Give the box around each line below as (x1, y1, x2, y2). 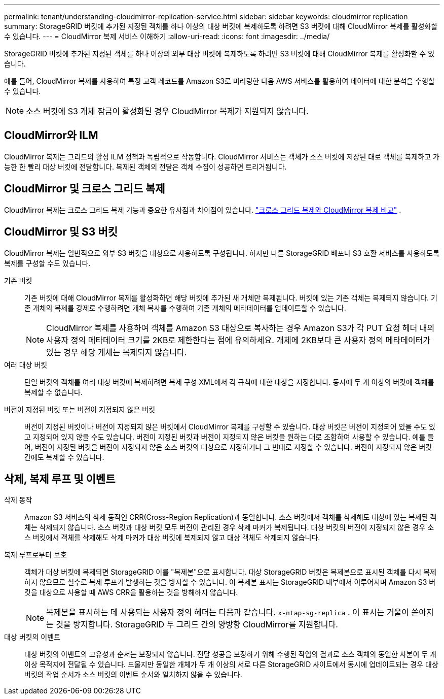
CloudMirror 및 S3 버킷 (4, 225, 118, 239)
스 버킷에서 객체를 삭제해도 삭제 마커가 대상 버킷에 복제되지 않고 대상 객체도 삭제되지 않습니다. (24, 533, 320, 542)
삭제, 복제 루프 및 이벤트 (4, 472, 116, 485)
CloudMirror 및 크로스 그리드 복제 (4, 182, 165, 195)
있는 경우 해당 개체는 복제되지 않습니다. (46, 347, 187, 357)
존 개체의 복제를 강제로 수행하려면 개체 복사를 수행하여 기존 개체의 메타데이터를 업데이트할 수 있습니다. (24, 303, 346, 312)
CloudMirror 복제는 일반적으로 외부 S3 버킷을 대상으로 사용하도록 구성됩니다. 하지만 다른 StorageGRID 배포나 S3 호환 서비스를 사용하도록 (4, 248, 439, 257)
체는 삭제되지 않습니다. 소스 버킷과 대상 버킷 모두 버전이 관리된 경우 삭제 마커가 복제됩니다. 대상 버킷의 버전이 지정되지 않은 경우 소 (24, 523, 434, 532)
